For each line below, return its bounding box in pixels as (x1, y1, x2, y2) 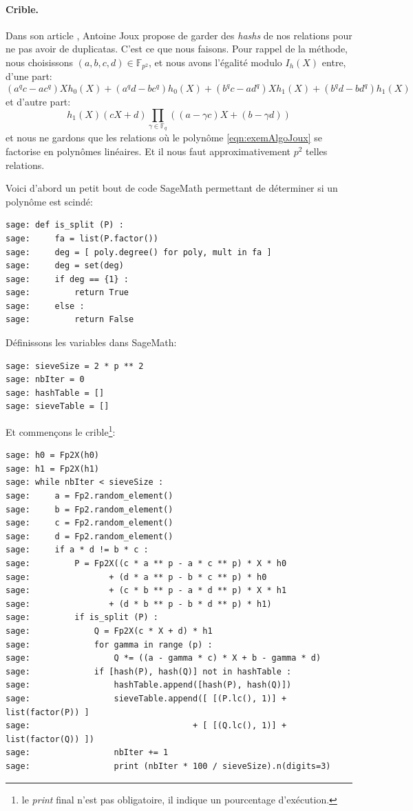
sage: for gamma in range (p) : (6, 639, 213, 650)
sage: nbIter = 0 (6, 374, 85, 385)
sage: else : (6, 301, 85, 311)
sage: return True (6, 288, 129, 298)
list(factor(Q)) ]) (6, 734, 94, 744)
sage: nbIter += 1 (6, 748, 169, 758)
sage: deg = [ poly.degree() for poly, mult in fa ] (6, 247, 272, 257)
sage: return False (6, 314, 134, 325)
